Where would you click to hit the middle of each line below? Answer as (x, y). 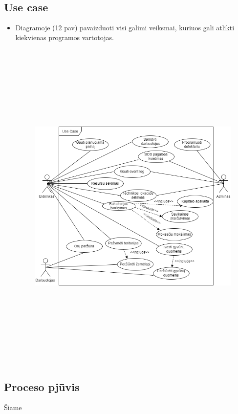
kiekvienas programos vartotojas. (65, 37)
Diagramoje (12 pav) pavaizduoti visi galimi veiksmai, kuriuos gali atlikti (125, 28)
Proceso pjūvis (42, 386)
